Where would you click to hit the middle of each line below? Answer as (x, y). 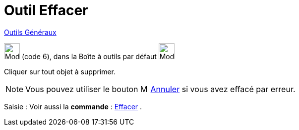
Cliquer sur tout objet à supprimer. (60, 71)
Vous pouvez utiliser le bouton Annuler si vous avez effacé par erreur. (160, 89)
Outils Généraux (30, 32)
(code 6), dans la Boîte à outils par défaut (89, 56)
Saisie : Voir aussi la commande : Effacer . (73, 106)
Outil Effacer (46, 10)
